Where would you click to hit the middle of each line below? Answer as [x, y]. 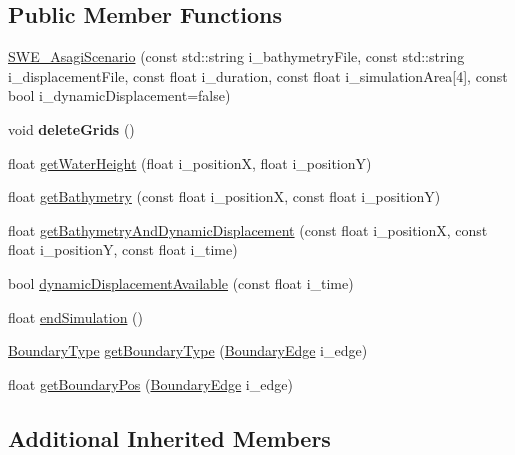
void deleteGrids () [71, 128]
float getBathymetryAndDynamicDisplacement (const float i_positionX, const [248, 229]
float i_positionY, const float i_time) [123, 249]
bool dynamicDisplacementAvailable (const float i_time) [181, 282]
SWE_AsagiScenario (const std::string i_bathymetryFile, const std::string [236, 56]
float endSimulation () [75, 316]
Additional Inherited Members [169, 437]
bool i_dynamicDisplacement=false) [119, 95]
